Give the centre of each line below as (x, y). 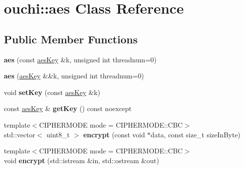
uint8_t (58, 134)
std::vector (20, 134)
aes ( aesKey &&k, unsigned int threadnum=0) (74, 76)
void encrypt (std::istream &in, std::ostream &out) (81, 160)
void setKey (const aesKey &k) (52, 92)
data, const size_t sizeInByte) (195, 134)
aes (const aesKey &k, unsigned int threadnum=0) (80, 59)
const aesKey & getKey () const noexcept (68, 108)
